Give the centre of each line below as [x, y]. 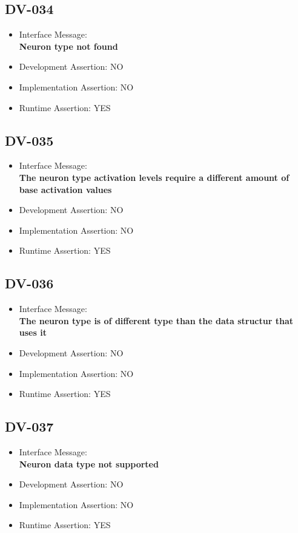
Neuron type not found [68, 46]
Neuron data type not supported [89, 463]
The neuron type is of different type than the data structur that [156, 320]
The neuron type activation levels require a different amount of [154, 177]
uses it [33, 332]
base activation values [65, 189]
